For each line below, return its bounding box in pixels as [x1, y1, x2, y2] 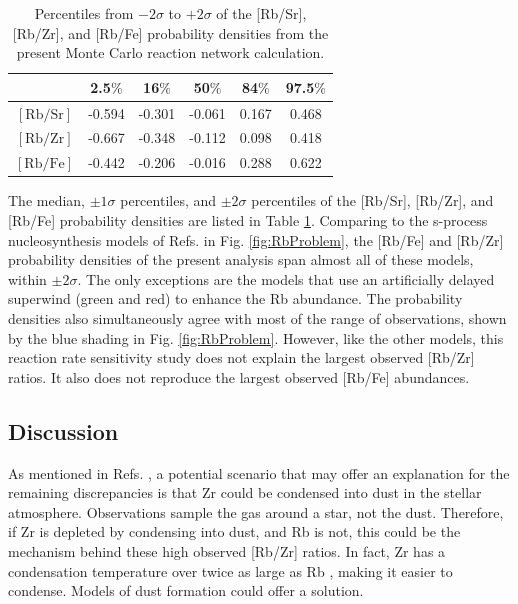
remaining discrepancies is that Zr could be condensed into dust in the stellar [8, 482, 482, 503]
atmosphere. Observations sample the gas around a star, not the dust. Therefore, [8, 501, 504, 522]
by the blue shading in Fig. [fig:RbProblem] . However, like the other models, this [8, 327, 504, 348]
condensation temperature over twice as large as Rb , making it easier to [8, 560, 453, 581]
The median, [8, 190, 85, 211]
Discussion [8, 415, 119, 446]
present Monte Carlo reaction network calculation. [16, 42, 325, 63]
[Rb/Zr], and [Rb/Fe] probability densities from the [12, 22, 329, 43]
